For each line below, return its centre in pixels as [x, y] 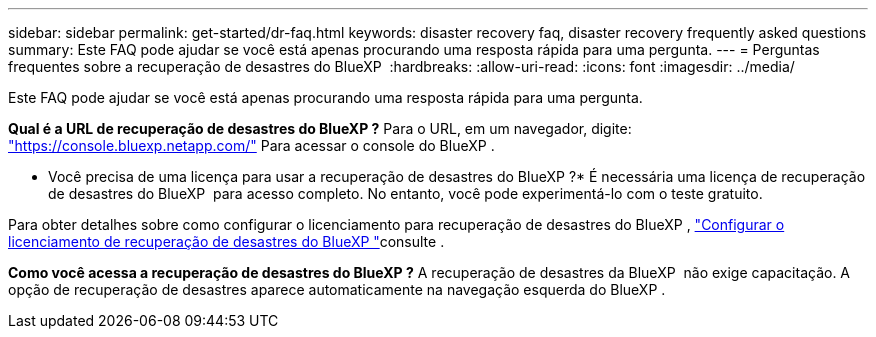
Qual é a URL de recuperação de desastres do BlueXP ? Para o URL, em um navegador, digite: [320, 128]
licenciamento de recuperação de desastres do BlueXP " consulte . [226, 241]
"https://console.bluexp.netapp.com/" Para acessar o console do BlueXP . [251, 145]
